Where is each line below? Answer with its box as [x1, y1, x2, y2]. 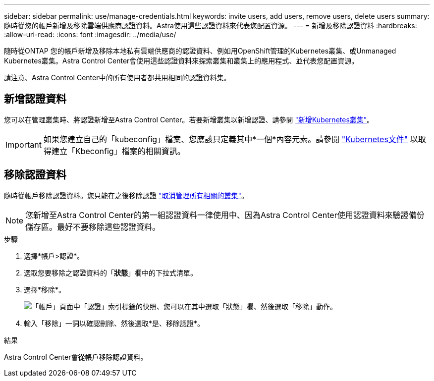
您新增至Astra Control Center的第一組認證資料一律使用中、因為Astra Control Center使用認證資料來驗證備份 [25, 210, 425, 220]
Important [5, 139, 42, 150]
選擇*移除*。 [24, 285, 66, 294]
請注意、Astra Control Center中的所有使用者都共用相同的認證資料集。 [4, 73, 231, 82]
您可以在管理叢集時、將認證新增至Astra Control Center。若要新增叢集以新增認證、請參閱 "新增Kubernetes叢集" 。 [4, 115, 374, 124]
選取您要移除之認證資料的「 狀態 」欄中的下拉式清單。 [24, 268, 197, 277]
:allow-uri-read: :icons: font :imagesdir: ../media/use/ [4, 30, 176, 39]
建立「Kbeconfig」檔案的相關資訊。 [51, 146, 185, 156]
